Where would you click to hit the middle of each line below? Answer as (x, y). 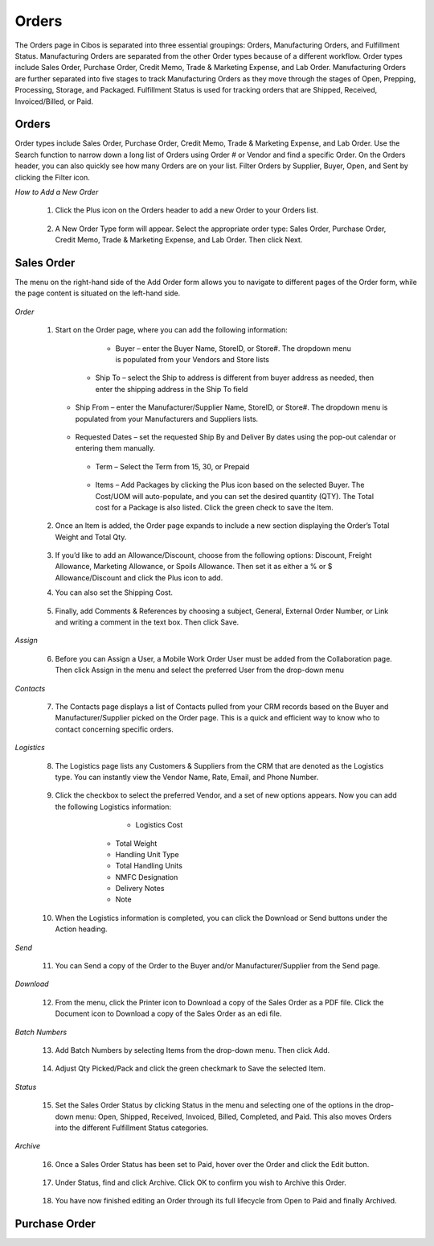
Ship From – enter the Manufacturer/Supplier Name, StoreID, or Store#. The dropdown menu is (231, 407)
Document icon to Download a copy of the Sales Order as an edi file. (168, 1013)
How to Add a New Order (57, 192)
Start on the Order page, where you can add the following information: (172, 330)
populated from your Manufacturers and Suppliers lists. (167, 419)
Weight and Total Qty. (91, 537)
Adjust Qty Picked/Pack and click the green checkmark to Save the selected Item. (190, 1069)
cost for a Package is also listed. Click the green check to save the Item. (214, 507)
